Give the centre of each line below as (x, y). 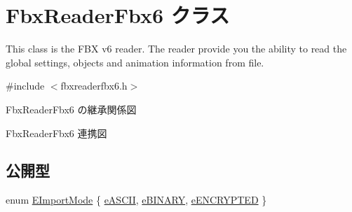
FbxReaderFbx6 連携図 (56, 133)
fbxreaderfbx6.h (94, 86)
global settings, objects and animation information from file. (135, 62)
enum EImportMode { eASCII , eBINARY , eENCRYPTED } (136, 200)
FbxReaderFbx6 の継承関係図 (71, 109)
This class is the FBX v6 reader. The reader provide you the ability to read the (176, 49)
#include (25, 86)
